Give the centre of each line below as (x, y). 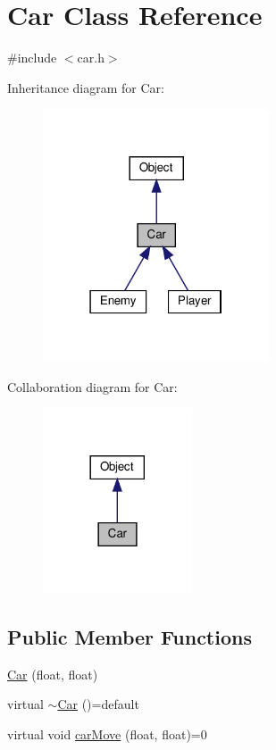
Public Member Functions (130, 636)
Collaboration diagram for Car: (92, 386)
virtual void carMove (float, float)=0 (107, 733)
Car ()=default (98, 704)
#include (32, 58)
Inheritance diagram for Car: (86, 87)
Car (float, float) (53, 674)
